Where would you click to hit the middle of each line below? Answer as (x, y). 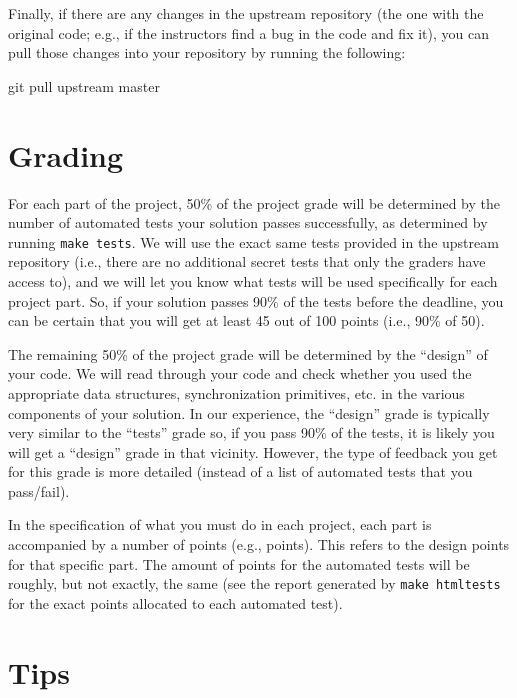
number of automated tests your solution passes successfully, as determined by (248, 222)
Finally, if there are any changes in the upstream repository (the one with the (246, 13)
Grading (66, 154)
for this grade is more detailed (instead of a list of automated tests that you (240, 471)
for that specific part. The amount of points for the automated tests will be (239, 563)
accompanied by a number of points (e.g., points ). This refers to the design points (259, 544)
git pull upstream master (84, 85)
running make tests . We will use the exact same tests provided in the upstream (253, 241)
